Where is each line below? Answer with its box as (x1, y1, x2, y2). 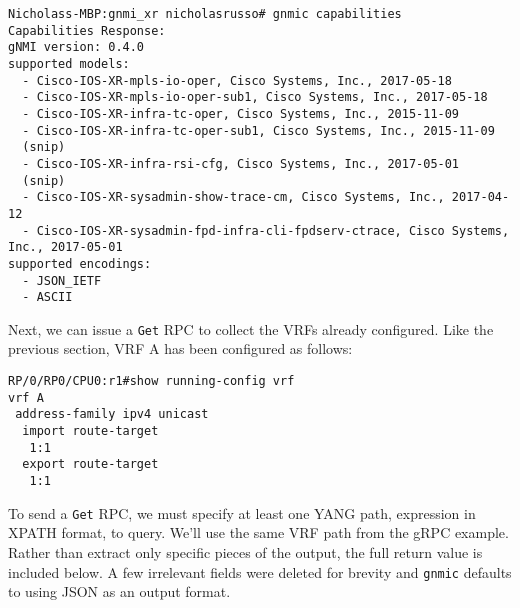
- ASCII (22, 290, 73, 305)
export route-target (22, 457, 159, 472)
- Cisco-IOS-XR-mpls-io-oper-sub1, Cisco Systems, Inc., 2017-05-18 (22, 90, 488, 105)
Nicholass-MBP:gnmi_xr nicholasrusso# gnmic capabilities (8, 7, 402, 21)
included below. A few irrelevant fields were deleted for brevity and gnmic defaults (8, 561, 512, 582)
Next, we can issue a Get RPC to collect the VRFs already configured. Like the (8, 318, 494, 339)
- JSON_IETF (22, 273, 102, 288)
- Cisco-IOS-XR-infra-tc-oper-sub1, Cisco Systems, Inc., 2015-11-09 (22, 123, 495, 138)
